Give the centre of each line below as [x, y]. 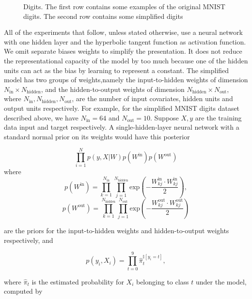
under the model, [221, 281]
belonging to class [162, 281]
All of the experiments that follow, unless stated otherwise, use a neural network [123, 32]
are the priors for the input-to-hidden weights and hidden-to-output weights [117, 231]
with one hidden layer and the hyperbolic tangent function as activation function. [125, 41]
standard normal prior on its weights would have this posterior [97, 136]
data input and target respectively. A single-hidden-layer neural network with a [122, 127]
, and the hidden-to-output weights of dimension [113, 89]
